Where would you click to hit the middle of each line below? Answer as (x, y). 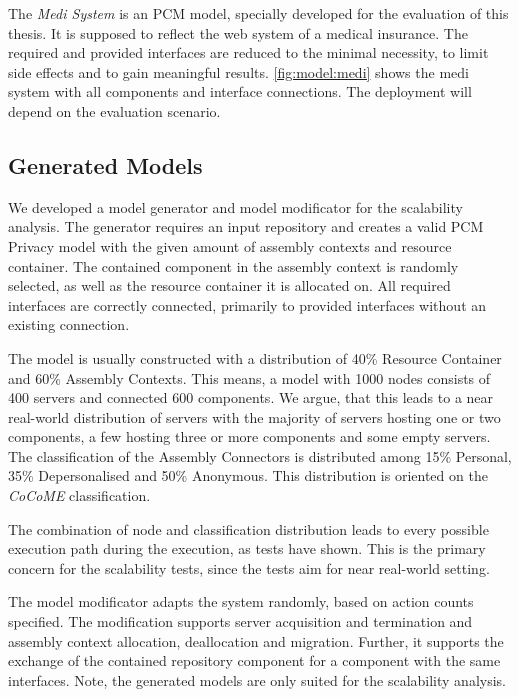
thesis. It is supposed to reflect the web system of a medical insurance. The (238, 32)
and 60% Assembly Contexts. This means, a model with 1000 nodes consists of (249, 377)
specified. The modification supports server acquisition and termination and (240, 621)
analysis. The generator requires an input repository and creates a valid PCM (246, 226)
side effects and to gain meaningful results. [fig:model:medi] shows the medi (238, 71)
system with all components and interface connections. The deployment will (240, 91)
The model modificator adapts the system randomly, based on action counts (241, 601)
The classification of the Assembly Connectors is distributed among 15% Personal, (260, 455)
